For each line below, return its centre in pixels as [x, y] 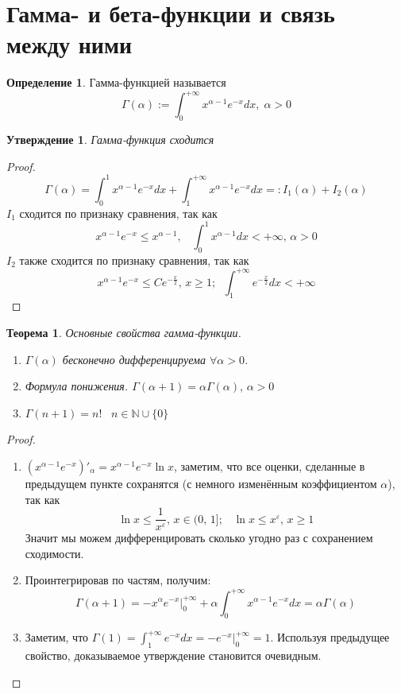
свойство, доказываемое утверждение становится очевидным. [173, 655]
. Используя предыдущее [330, 637]
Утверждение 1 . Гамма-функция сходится [110, 140]
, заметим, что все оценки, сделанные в [269, 466]
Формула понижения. [77, 386]
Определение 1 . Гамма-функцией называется [116, 82]
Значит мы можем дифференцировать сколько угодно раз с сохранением [199, 538]
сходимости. [54, 553]
